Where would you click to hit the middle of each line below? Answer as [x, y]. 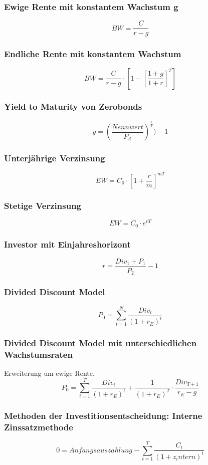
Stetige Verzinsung [43, 205]
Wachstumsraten [38, 355]
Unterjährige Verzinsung [55, 158]
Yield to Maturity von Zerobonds [73, 106]
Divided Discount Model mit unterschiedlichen [100, 343]
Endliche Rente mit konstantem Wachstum [93, 54]
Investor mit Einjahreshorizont [67, 244]
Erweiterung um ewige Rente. [49, 373]
